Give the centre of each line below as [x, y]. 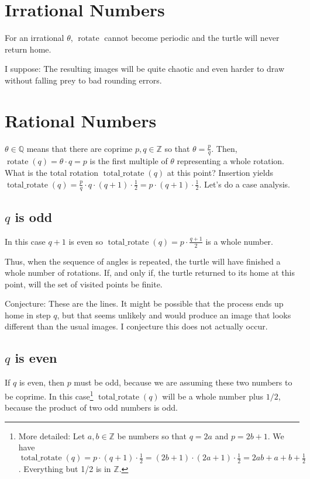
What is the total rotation [51, 173]
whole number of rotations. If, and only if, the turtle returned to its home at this [150, 273]
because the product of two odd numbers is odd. [91, 407]
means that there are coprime [80, 148]
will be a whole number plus [213, 396]
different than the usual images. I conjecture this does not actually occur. [136, 326]
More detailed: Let [52, 435]
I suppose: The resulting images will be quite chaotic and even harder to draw [145, 69]
